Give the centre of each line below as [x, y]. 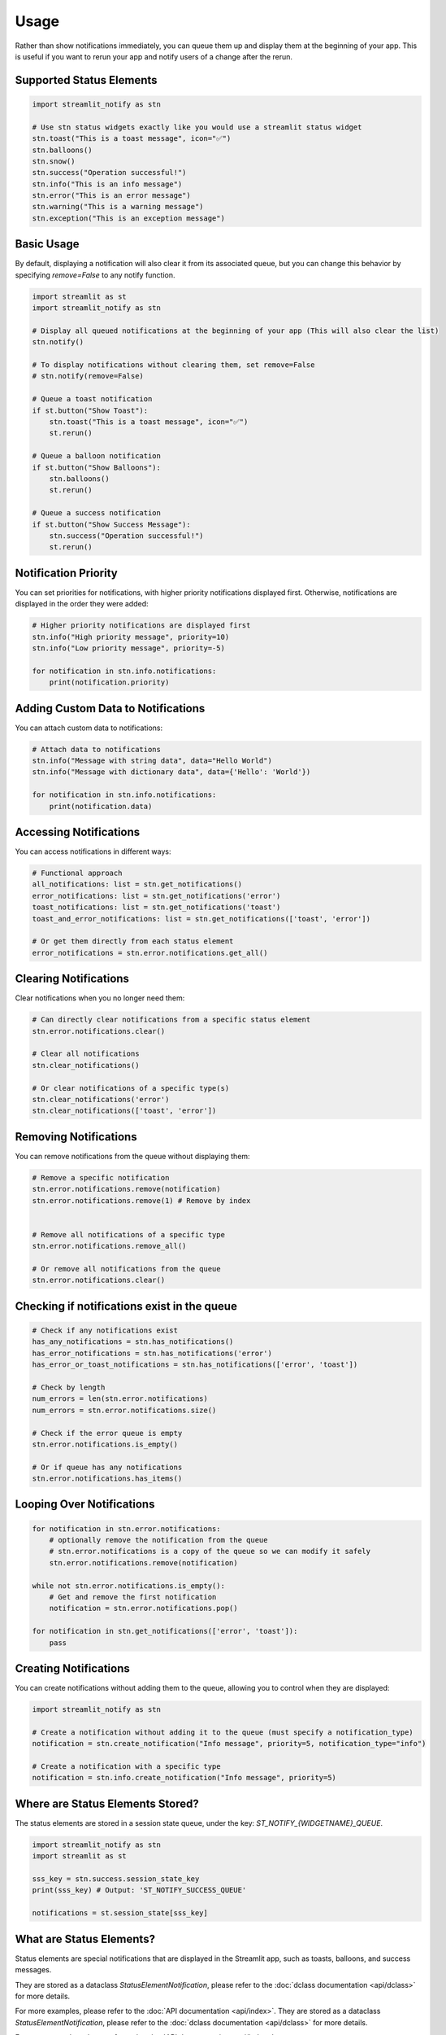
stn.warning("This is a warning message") [118, 207]
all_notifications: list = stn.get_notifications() [137, 884]
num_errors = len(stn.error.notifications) [120, 1399]
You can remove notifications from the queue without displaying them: [133, 1156]
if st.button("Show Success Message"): [111, 524]
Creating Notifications [72, 1668]
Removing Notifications [76, 1137]
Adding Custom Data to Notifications [110, 708]
